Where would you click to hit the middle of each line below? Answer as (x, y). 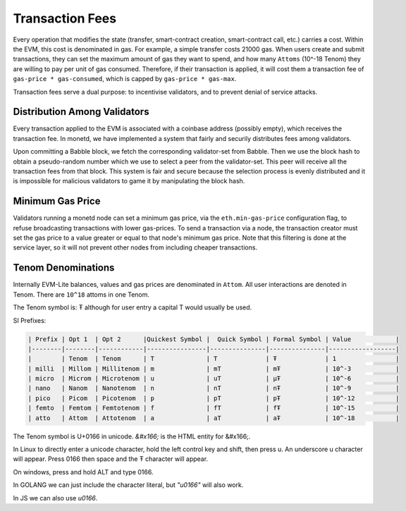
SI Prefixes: (30, 320)
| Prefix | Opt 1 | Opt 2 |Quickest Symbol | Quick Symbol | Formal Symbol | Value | (214, 339)
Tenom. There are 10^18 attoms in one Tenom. (81, 294)
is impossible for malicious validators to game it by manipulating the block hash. (129, 181)
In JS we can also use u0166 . (55, 498)
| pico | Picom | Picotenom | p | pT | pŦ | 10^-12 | (214, 398)
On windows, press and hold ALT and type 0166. (83, 472)
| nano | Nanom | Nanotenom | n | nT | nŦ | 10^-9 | (214, 388)
